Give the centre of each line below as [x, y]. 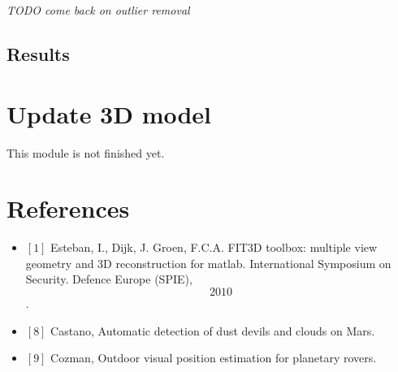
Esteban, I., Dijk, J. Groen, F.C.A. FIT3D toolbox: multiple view [214, 247]
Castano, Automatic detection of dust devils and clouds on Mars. [213, 330]
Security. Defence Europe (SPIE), [109, 279]
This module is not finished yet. [86, 152]
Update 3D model [109, 113]
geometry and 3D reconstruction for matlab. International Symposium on [208, 263]
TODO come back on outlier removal [98, 10]
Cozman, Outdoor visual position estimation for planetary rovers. [214, 358]
